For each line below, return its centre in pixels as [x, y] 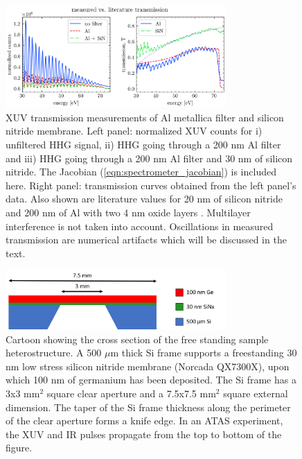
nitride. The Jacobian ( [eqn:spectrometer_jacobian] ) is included [141, 172]
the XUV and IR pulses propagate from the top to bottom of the [144, 434]
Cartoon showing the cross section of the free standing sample [137, 339]
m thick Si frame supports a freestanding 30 [204, 353]
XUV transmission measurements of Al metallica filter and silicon [145, 117]
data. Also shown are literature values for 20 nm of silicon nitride [144, 199]
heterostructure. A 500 [54, 353]
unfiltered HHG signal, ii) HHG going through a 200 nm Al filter [143, 144]
